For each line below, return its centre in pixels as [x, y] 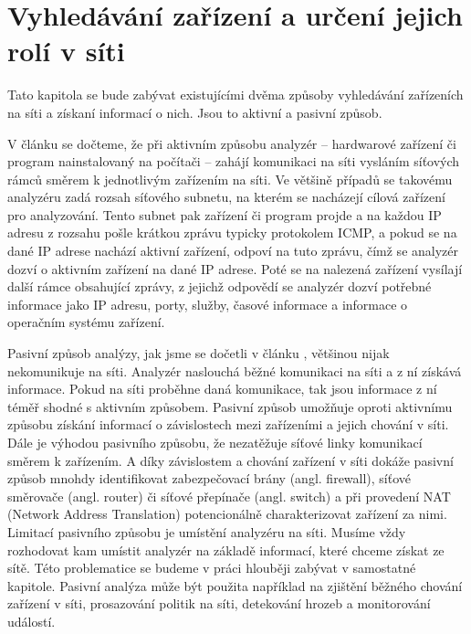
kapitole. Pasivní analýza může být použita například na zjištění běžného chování [235, 585]
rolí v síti [66, 51]
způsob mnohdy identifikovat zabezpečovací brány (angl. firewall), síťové [209, 478]
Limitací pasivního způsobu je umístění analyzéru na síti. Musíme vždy [207, 531]
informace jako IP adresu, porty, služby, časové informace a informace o [208, 304]
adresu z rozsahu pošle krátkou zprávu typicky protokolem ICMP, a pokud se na [232, 232]
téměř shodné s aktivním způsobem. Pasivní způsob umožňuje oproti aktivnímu [230, 406]
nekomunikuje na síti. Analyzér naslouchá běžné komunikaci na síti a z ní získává [235, 370]
